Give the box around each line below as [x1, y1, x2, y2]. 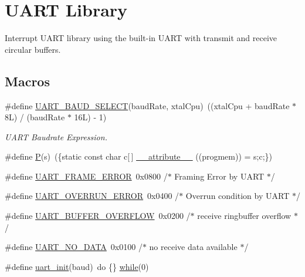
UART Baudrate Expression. [5, 130, 107, 143]
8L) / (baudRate [5, 111, 65, 123]
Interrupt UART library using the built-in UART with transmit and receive [5, 32, 277, 44]
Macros [5, 72, 50, 90]
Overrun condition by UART [185, 190, 290, 202]
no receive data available [149, 241, 238, 253]
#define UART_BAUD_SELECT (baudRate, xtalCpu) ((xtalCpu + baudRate [5, 99, 290, 112]
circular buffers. [5, 43, 61, 55]
